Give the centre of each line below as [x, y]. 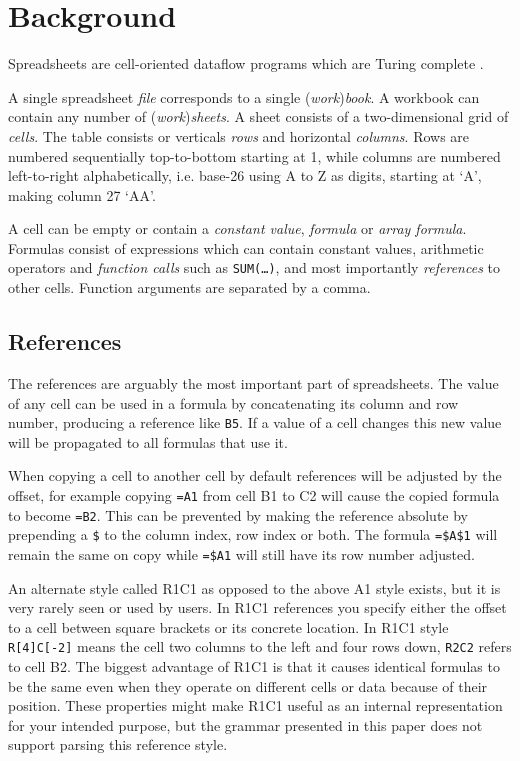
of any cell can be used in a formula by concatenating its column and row [233, 402]
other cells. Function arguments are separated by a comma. [189, 287]
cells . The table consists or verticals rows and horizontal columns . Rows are [239, 135]
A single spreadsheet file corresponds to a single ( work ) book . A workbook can [244, 96]
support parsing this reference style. [118, 744]
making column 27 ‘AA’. [82, 194]
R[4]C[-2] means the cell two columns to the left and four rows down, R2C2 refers [260, 646]
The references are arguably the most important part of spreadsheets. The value [253, 382]
